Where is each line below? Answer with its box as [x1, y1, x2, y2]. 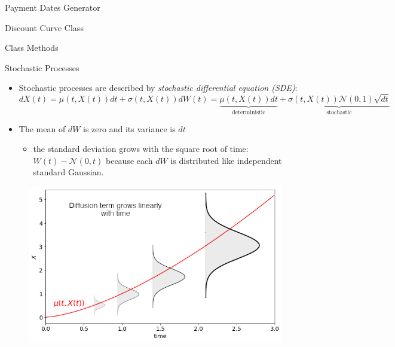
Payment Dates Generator [5, 1, 100, 13]
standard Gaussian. [33, 166, 104, 178]
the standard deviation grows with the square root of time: [33, 142, 249, 155]
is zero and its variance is [83, 122, 176, 135]
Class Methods [5, 41, 59, 54]
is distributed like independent [170, 154, 282, 166]
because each [106, 154, 153, 166]
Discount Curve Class [5, 21, 84, 34]
